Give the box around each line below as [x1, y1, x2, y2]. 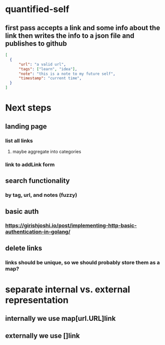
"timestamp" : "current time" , [18, 76, 82, 81]
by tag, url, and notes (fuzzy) [5, 192, 78, 199]
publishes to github [5, 39, 67, 48]
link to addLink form [5, 161, 55, 168]
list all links [5, 137, 33, 144]
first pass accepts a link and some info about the [5, 24, 160, 32]
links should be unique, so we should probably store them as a [5, 259, 160, 266]
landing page [5, 122, 47, 131]
